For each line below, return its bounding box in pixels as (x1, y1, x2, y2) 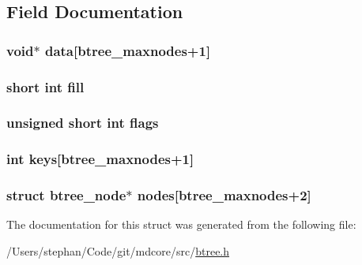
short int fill (6, 77, 85, 96)
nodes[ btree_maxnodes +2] (137, 185, 311, 205)
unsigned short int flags (6, 113, 159, 132)
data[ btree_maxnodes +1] (44, 40, 211, 60)
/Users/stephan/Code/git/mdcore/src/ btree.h (6, 242, 230, 259)
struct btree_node (6, 185, 126, 205)
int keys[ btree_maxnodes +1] (6, 149, 194, 169)
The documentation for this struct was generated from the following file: (6, 216, 356, 233)
